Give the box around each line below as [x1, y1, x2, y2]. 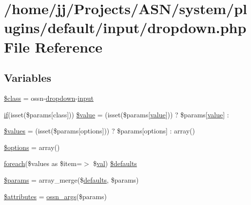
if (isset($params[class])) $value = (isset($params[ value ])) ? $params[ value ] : [4, 109, 229, 119]
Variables [4, 70, 52, 85]
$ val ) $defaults [93, 158, 137, 168]
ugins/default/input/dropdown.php [4, 18, 247, 37]
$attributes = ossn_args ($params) [4, 191, 107, 201]
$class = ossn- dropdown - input [4, 93, 94, 103]
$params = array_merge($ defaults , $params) [4, 174, 139, 185]
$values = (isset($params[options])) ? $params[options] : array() [4, 126, 195, 136]
